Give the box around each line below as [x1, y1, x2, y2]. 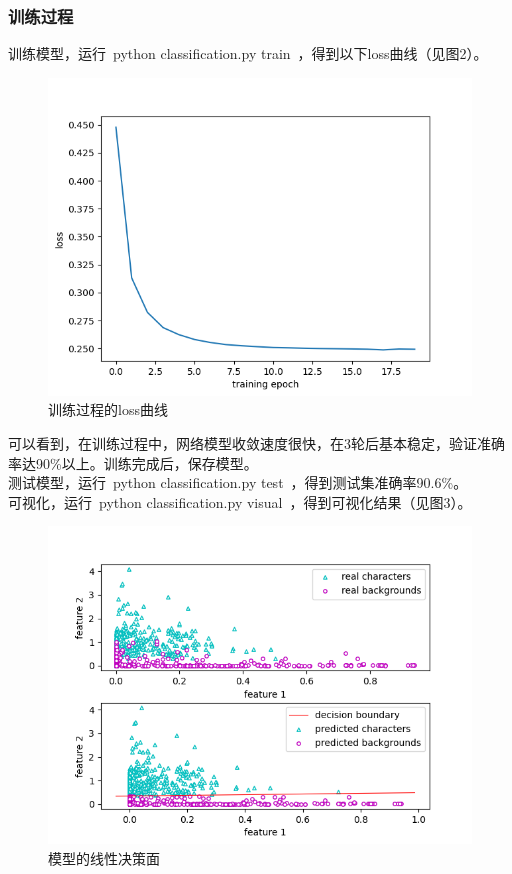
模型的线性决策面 [48, 847, 160, 868]
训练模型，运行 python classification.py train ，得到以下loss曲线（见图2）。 [8, 43, 488, 64]
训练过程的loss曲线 [48, 399, 168, 420]
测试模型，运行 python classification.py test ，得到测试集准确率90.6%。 [8, 472, 468, 493]
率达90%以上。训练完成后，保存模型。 [8, 452, 258, 473]
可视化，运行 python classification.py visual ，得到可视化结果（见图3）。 [8, 491, 472, 512]
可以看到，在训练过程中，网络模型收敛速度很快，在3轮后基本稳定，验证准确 [8, 433, 505, 453]
